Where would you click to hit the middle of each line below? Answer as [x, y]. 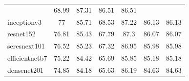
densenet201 [25, 70]
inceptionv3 [25, 22]
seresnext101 [26, 46]
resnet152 [21, 34]
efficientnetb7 [27, 58]
